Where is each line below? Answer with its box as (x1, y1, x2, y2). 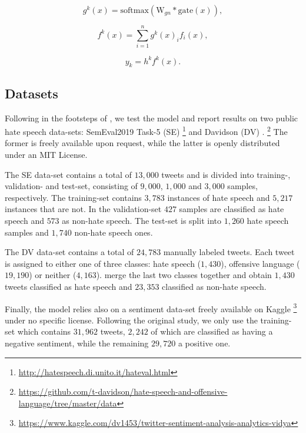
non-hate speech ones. (74, 226, 153, 238)
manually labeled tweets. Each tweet (163, 246, 295, 258)
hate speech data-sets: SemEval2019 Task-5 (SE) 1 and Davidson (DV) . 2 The (5, 124, 288, 137)
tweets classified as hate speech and (5, 280, 132, 292)
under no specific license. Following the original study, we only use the (5, 313, 258, 326)
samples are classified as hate (179, 203, 284, 215)
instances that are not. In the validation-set (5, 203, 162, 215)
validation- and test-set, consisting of (5, 180, 138, 192)
